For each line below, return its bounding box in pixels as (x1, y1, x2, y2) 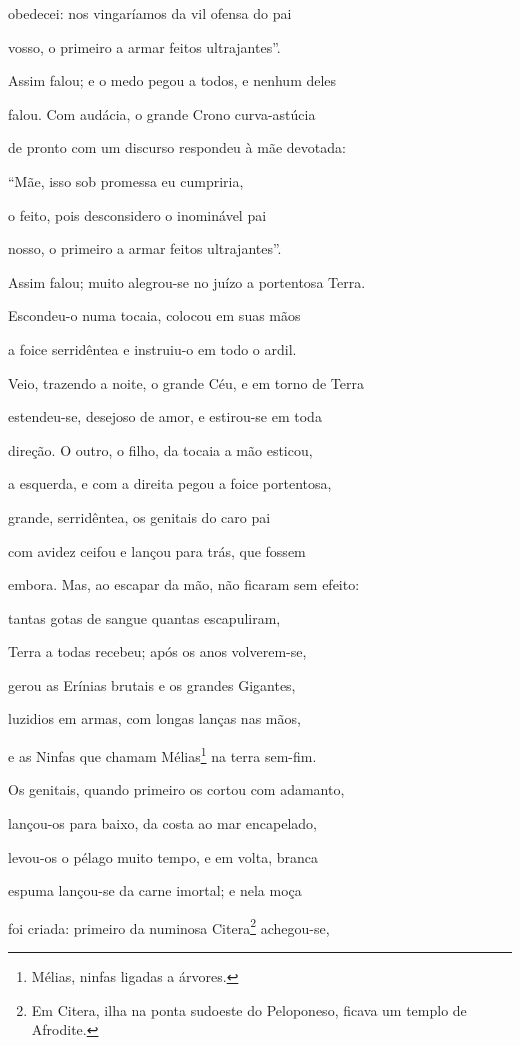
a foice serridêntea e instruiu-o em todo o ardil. (8, 338, 297, 359)
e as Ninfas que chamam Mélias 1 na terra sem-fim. (8, 743, 317, 766)
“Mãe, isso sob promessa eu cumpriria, (8, 170, 244, 191)
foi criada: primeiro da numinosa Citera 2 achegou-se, (8, 914, 330, 938)
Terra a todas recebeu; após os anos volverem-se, (8, 641, 307, 662)
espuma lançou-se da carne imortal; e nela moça (8, 880, 302, 901)
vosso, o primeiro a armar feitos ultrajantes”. (8, 36, 281, 57)
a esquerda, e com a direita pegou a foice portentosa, (8, 473, 332, 494)
